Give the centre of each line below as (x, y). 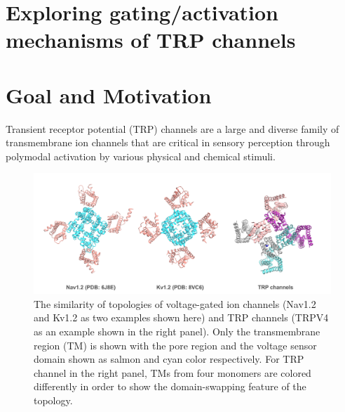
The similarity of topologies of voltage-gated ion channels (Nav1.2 (175, 303)
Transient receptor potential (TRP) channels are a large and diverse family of (172, 128)
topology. (53, 400)
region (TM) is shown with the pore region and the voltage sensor (175, 345)
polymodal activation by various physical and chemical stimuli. (141, 156)
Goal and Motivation (109, 95)
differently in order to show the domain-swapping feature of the (170, 386)
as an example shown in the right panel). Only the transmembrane (177, 331)
